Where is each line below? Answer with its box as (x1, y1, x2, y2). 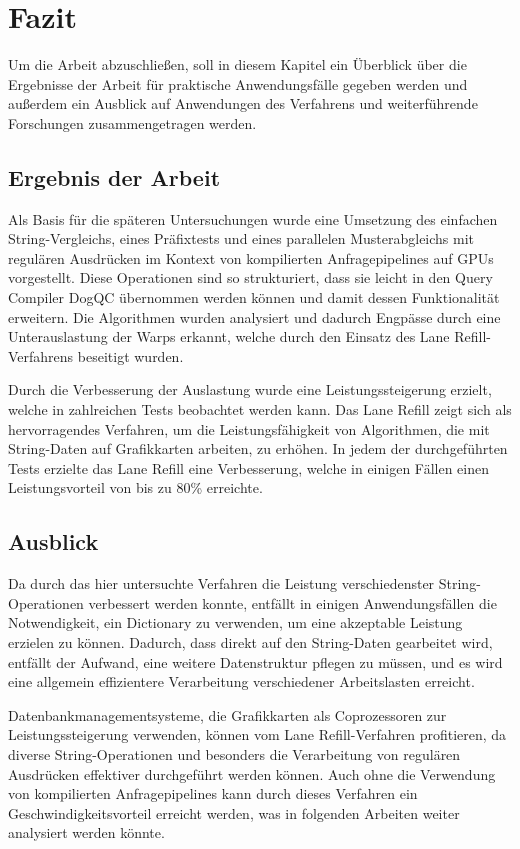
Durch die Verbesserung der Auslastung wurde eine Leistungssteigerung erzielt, (8, 379, 492, 400)
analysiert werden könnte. (8, 822, 165, 843)
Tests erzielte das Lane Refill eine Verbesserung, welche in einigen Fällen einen (8, 457, 490, 478)
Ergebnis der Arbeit (8, 161, 221, 192)
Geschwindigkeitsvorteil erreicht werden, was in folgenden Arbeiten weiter (8, 802, 460, 823)
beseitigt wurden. (77, 345, 184, 366)
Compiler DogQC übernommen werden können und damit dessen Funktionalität (8, 287, 500, 308)
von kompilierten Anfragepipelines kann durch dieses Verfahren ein (8, 783, 418, 804)
